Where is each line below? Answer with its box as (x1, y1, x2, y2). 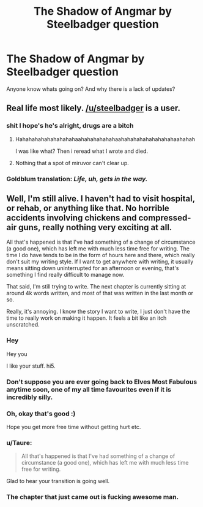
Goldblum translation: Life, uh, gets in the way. (6, 174, 148, 183)
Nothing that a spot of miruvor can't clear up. (15, 159, 130, 166)
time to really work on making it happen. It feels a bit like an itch (6, 314, 167, 322)
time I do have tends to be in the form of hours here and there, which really (6, 252, 195, 259)
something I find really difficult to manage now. (6, 271, 125, 279)
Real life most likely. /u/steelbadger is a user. (6, 103, 181, 114)
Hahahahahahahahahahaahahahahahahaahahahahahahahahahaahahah (15, 135, 196, 142)
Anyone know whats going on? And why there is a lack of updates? (6, 85, 175, 93)
